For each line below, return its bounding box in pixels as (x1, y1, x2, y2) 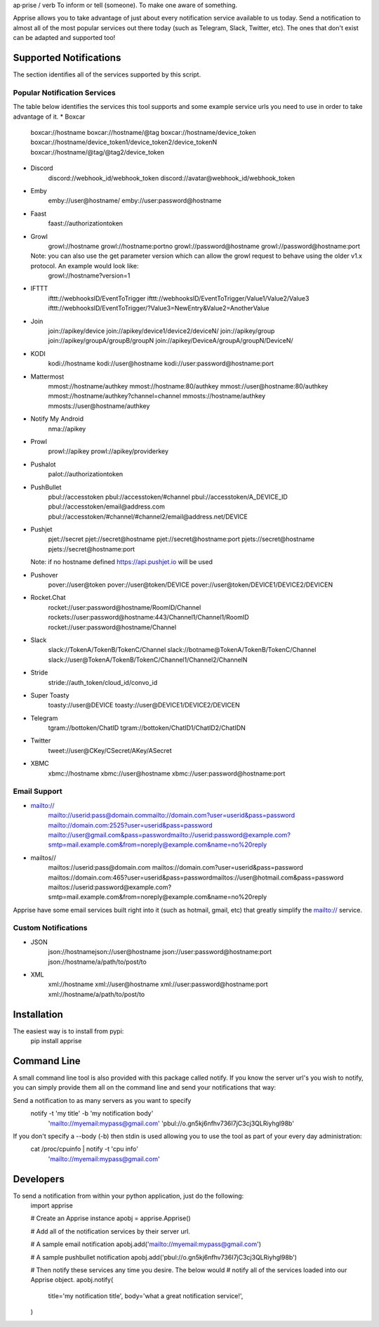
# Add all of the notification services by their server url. (30, 1227, 191, 1236)
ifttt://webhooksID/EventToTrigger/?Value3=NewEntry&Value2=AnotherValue (48, 304, 270, 313)
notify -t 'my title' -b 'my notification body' (30, 1109, 154, 1118)
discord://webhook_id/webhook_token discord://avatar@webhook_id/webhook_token (48, 174, 295, 182)
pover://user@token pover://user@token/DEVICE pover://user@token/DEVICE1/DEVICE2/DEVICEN (48, 580, 333, 589)
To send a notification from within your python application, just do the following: (13, 1191, 244, 1200)
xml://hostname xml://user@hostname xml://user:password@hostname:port (48, 980, 268, 988)
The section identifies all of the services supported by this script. (13, 70, 201, 79)
